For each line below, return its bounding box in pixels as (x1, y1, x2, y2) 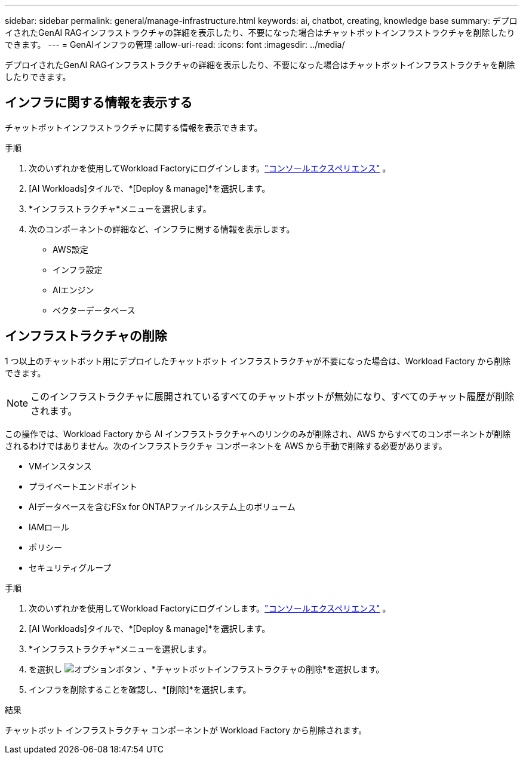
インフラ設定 (53, 264, 103, 275)
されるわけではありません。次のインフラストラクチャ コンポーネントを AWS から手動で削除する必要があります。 (5, 440, 447, 451)
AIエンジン (53, 284, 94, 295)
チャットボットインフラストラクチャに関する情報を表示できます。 (5, 122, 263, 133)
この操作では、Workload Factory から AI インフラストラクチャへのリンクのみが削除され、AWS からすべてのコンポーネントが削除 (5, 428, 511, 439)
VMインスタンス (29, 460, 92, 471)
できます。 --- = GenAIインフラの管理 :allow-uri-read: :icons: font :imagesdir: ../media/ (5, 39, 345, 50)
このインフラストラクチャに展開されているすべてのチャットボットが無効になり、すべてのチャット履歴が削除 (30, 390, 515, 402)
